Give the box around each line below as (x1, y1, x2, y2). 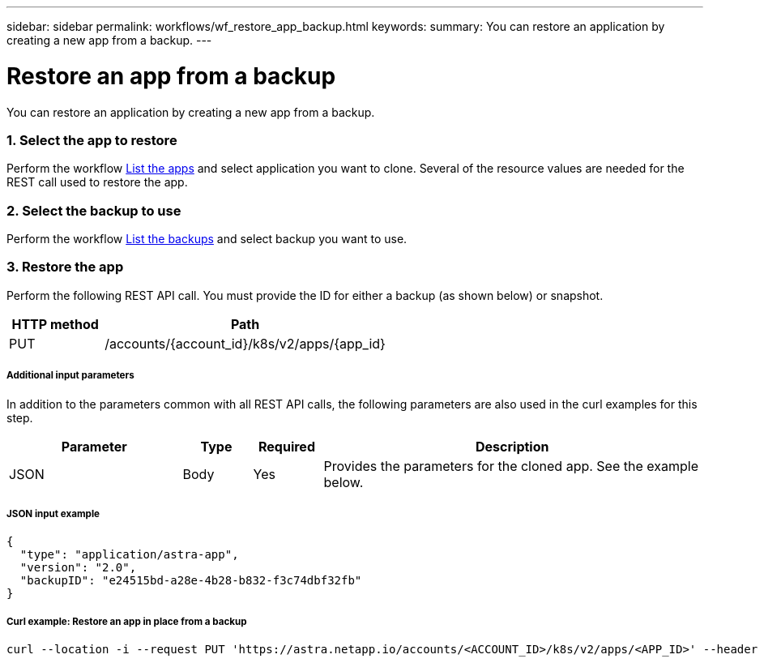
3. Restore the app (6, 259, 124, 276)
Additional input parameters (6, 370, 134, 382)
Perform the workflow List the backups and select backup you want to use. (6, 232, 408, 246)
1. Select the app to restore (6, 131, 177, 148)
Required (258, 438, 315, 455)
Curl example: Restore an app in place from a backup (6, 615, 247, 627)
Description (476, 438, 549, 455)
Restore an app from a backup (6, 62, 336, 90)
